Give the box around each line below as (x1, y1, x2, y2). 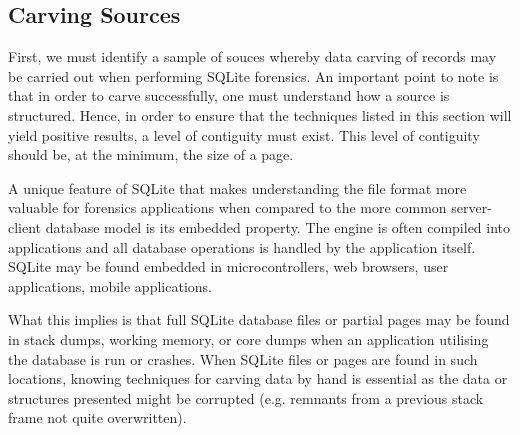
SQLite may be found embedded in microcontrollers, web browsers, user (8, 256, 449, 277)
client (8, 216, 42, 237)
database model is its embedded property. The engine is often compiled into (45, 216, 511, 237)
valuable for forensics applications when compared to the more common (8, 197, 447, 218)
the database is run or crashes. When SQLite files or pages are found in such (8, 348, 478, 369)
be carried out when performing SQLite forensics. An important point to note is (8, 65, 499, 86)
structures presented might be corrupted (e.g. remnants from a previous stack (8, 387, 484, 408)
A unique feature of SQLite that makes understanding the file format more (8, 177, 467, 198)
